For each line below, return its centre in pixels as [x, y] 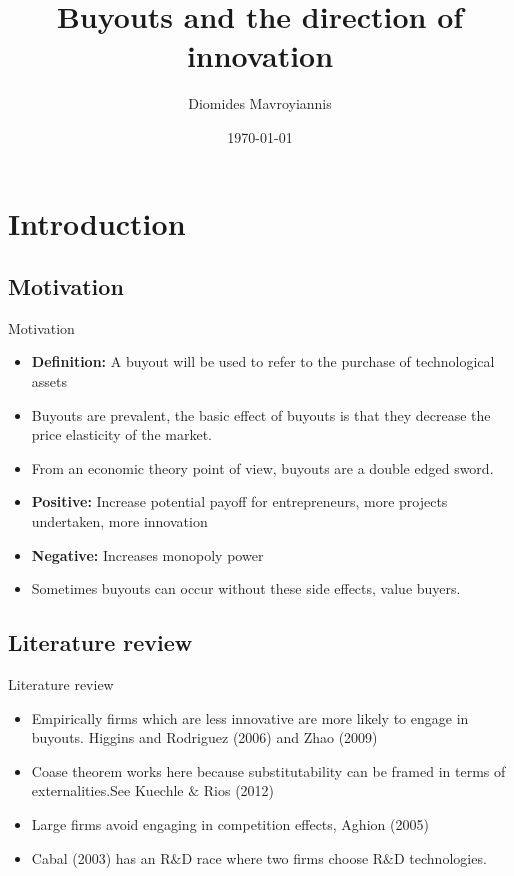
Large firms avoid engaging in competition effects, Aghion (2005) [230, 824]
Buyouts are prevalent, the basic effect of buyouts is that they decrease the [261, 414]
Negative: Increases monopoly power [147, 554]
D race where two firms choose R [282, 857]
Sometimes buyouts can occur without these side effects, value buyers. [246, 588]
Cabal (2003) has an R [101, 857]
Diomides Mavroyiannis [260, 103]
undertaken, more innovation [119, 521]
